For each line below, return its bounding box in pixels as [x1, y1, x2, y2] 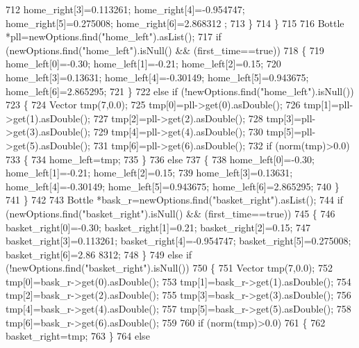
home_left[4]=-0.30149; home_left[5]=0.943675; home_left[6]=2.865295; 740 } [6, 179, 340, 193]
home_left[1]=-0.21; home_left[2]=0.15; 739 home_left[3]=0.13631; [6, 165, 293, 180]
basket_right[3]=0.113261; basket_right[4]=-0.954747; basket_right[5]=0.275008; [6, 233, 351, 248]
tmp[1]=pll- [303, 97, 353, 112]
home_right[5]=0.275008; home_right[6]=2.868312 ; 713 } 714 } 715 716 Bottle [6, 15, 344, 30]
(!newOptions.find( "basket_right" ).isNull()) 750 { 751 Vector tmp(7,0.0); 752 [6, 260, 333, 275]
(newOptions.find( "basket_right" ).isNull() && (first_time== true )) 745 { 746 [6, 206, 335, 220]
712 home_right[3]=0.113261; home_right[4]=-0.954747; [6, 2, 245, 16]
